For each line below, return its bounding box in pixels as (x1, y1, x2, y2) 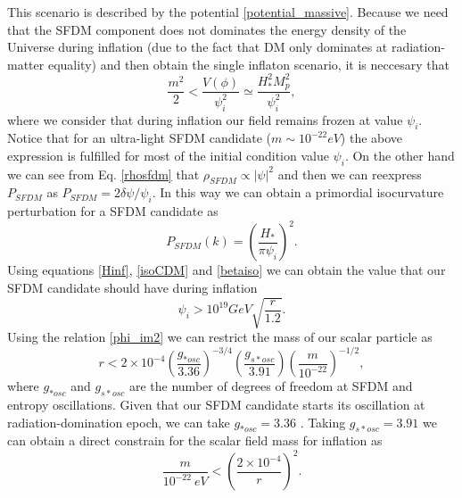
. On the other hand (344, 145, 455, 164)
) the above (340, 129, 403, 147)
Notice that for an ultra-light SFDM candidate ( (7, 129, 272, 147)
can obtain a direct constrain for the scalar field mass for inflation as (7, 431, 383, 450)
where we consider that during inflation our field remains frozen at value (7, 110, 403, 129)
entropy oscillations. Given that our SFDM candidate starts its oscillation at (7, 395, 425, 413)
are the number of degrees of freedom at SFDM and (128, 377, 413, 395)
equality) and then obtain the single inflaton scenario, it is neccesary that (47, 54, 450, 73)
